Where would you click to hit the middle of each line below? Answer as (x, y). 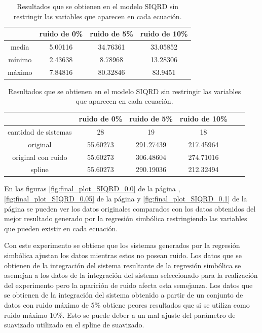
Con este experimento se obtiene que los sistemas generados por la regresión (122, 245)
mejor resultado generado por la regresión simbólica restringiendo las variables (126, 218)
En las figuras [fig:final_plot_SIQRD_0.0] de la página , (92, 189)
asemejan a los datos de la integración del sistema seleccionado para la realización (131, 275)
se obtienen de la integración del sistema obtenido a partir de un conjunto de (124, 295)
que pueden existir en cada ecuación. (61, 228)
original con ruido (40, 157)
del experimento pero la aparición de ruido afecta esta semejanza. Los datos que (128, 285)
